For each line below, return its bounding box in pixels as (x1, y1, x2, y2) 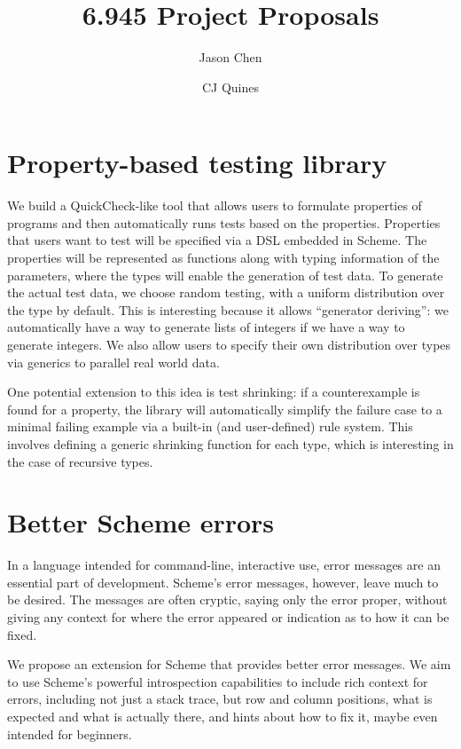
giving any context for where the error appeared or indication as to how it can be (7, 608, 449, 627)
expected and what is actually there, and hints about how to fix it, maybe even (7, 707, 438, 726)
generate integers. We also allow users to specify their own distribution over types (7, 335, 451, 353)
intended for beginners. (7, 724, 132, 743)
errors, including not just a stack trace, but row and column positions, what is (7, 690, 433, 708)
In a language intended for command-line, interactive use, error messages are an (7, 556, 441, 574)
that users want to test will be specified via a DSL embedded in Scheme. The (7, 231, 427, 249)
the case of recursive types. (7, 452, 153, 470)
